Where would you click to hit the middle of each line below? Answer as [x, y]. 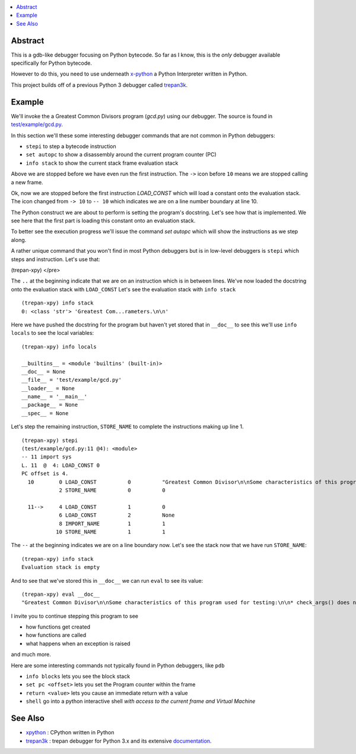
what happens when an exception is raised [78, 643]
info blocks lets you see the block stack [78, 676]
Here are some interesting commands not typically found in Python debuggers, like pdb [118, 665]
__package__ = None [50, 405]
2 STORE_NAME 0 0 [112, 490]
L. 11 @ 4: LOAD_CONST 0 [61, 465]
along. [19, 240]
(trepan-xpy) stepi [50, 440]
